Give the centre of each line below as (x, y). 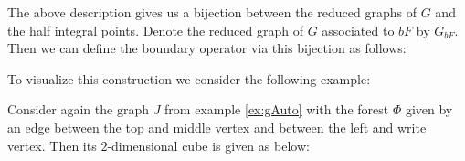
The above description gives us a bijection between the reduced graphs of (212, 12)
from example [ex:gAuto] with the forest (277, 109)
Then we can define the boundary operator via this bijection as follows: (207, 48)
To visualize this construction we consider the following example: (189, 78)
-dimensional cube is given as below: (208, 145)
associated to (358, 30)
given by (429, 109)
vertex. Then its (52, 145)
